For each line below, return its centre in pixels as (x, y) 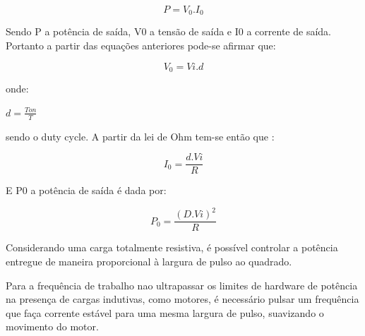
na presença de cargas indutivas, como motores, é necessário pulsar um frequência (182, 299)
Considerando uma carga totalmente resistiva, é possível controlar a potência (172, 247)
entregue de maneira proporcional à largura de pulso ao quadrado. (149, 261)
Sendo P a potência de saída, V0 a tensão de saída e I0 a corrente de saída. (168, 31)
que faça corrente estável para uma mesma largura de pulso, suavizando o (165, 312)
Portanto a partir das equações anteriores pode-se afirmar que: (141, 46)
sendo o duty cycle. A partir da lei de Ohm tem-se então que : (140, 136)
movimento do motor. (52, 326)
